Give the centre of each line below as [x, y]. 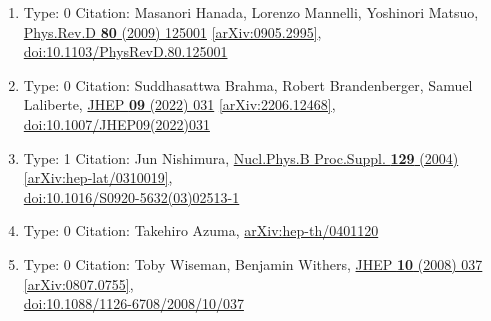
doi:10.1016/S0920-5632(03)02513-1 [131, 196]
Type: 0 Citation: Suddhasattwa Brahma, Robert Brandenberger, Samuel [248, 84]
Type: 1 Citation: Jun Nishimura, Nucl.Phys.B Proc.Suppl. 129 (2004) [241, 157]
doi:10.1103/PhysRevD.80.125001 [125, 51]
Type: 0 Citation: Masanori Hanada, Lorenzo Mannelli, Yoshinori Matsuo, [251, 12]
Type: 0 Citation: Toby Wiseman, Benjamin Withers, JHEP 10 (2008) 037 [253, 263]
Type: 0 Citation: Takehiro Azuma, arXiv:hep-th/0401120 [201, 230]
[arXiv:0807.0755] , [78, 283]
